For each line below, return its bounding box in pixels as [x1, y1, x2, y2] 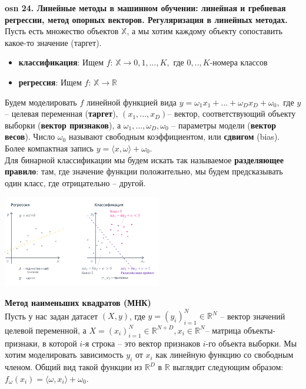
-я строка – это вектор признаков [82, 337, 201, 349]
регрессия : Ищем [18, 75, 82, 88]
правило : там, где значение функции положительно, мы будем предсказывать [5, 165, 283, 177]
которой [49, 337, 77, 349]
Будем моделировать [5, 95, 77, 108]
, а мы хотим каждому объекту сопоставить [127, 25, 282, 37]
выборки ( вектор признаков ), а [5, 118, 121, 131]
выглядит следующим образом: [172, 361, 284, 373]
